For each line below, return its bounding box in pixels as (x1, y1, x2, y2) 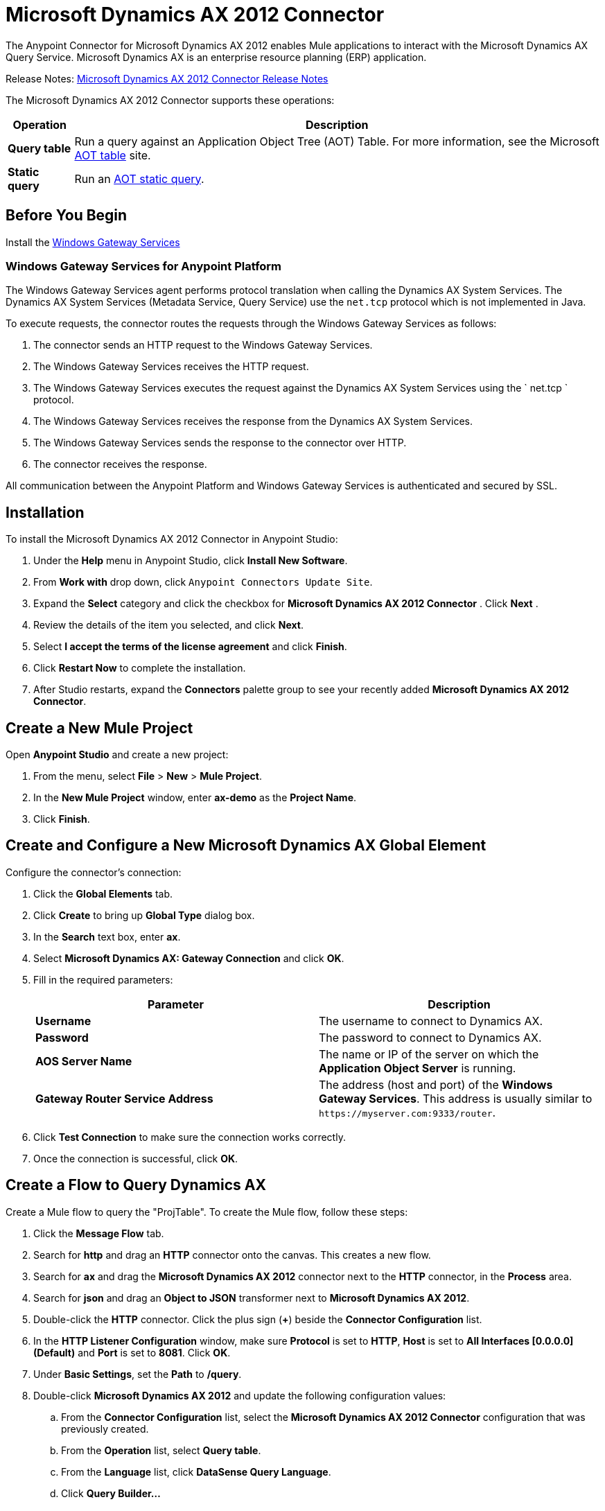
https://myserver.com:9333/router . (319, 1105, 496, 1119)
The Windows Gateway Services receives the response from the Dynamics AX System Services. (33, 415, 473, 428)
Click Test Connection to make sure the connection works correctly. (33, 1130, 346, 1143)
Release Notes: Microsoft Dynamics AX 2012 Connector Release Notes (6, 72, 328, 85)
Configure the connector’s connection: (6, 866, 182, 878)
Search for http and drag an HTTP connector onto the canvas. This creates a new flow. (33, 1248, 431, 1261)
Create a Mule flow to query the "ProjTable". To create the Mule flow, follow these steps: (6, 1205, 408, 1218)
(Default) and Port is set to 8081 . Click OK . (33, 1346, 231, 1359)
